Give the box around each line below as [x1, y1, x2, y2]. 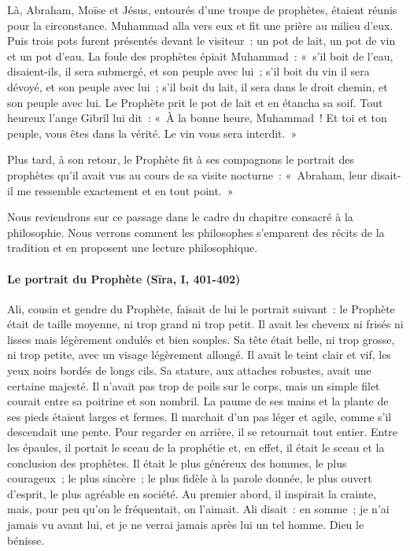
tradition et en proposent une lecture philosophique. [7, 239, 258, 256]
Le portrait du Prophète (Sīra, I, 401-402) [7, 270, 241, 287]
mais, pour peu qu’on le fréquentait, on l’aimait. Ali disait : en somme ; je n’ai [7, 501, 390, 517]
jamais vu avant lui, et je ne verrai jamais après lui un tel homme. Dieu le [7, 516, 364, 533]
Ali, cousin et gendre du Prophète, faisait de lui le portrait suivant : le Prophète [7, 300, 395, 316]
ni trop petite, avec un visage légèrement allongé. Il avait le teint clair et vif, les [7, 346, 391, 363]
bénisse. [7, 531, 45, 548]
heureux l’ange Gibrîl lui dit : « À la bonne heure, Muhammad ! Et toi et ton [7, 109, 387, 126]
